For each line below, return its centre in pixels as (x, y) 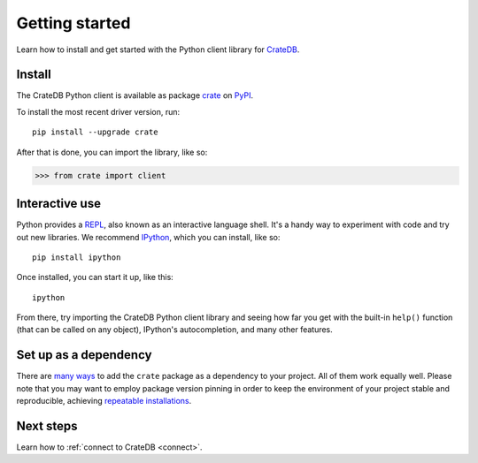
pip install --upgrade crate (95, 132)
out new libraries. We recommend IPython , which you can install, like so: (148, 237)
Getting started (73, 23)
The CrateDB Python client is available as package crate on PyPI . (135, 95)
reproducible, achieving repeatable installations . (104, 401)
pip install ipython (77, 257)
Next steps (47, 425)
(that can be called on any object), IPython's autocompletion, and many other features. (175, 330)
